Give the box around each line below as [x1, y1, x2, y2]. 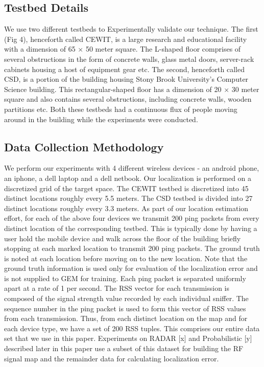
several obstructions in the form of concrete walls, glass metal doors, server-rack [4, 53, 254, 64]
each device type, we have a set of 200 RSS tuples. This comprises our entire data [4, 323, 260, 333]
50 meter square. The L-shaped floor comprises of [85, 43, 241, 54]
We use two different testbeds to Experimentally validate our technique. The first [4, 24, 258, 34]
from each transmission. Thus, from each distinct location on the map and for [4, 313, 248, 324]
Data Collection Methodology [4, 139, 164, 154]
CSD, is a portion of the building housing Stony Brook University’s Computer [4, 74, 249, 84]
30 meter [231, 83, 259, 94]
